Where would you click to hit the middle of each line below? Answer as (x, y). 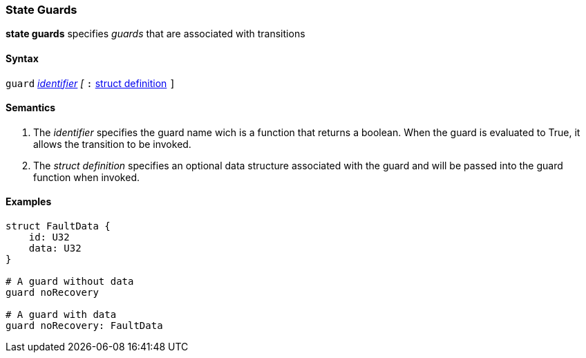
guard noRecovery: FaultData (84, 326)
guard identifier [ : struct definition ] (91, 83)
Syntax (22, 58)
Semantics (31, 108)
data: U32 (55, 248)
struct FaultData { (58, 226)
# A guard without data (70, 282)
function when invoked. (86, 177)
